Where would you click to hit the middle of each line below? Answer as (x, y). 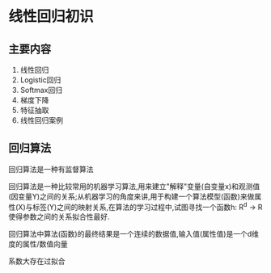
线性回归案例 (41, 120)
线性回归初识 (51, 17)
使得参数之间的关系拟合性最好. (59, 217)
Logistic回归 (40, 80)
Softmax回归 (41, 90)
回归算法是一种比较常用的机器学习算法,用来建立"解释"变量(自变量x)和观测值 (134, 186)
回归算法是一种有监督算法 (51, 169)
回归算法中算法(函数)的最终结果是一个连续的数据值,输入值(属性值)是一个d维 (134, 234)
